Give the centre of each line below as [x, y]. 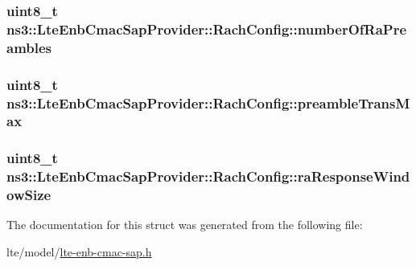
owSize [29, 195]
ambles [29, 47]
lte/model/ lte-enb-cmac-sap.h [79, 252]
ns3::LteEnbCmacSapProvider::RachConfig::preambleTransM [208, 102]
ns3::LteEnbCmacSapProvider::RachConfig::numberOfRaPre [207, 29]
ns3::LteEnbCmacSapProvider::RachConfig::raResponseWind [208, 176]
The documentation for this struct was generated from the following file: [185, 225]
